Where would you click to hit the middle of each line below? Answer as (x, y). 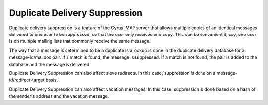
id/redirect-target (27, 80)
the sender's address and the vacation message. (59, 96)
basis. (52, 80)
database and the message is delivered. (50, 64)
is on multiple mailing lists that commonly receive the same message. (80, 41)
